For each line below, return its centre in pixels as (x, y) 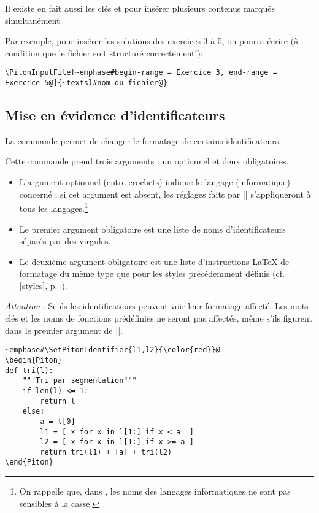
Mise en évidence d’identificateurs (115, 115)
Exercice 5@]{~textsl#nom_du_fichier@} (86, 83)
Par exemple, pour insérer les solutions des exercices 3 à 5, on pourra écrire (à (152, 41)
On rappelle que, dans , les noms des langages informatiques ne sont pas (155, 491)
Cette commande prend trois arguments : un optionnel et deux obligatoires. (147, 161)
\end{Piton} (29, 462)
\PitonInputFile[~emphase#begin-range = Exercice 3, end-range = (141, 73)
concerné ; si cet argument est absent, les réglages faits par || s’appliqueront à (165, 194)
